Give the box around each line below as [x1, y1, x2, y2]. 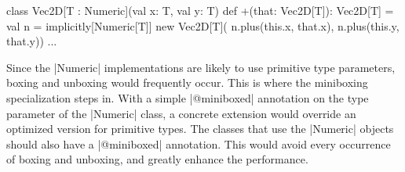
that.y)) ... [6, 33, 57, 49]
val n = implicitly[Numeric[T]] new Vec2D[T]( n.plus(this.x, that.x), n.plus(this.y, [6, 17, 400, 34]
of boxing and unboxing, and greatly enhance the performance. [6, 151, 308, 167]
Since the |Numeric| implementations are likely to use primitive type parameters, [6, 59, 396, 75]
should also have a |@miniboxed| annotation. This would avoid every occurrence [6, 135, 391, 152]
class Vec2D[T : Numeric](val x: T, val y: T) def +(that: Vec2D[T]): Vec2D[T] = [6, 2, 394, 18]
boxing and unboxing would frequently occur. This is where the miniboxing [6, 74, 368, 91]
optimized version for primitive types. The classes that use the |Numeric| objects [6, 120, 394, 137]
